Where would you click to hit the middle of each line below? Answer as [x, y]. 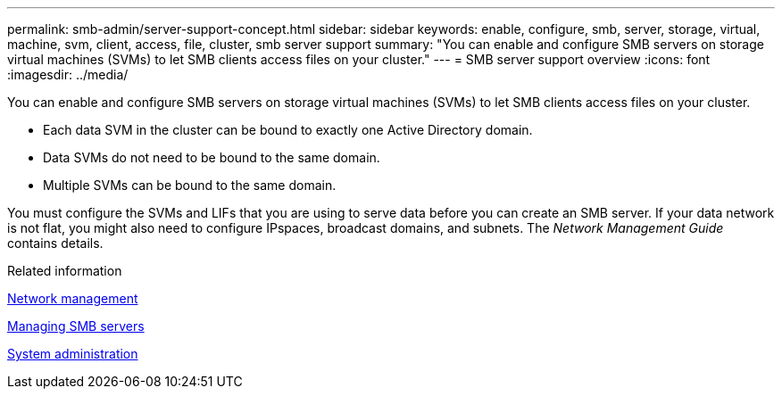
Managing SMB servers [76, 326]
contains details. [55, 243]
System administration [73, 354]
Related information [65, 271]
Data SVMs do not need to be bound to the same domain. [212, 157]
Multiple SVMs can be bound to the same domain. [190, 185]
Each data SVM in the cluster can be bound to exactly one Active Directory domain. [288, 130]
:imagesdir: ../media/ [68, 74]
